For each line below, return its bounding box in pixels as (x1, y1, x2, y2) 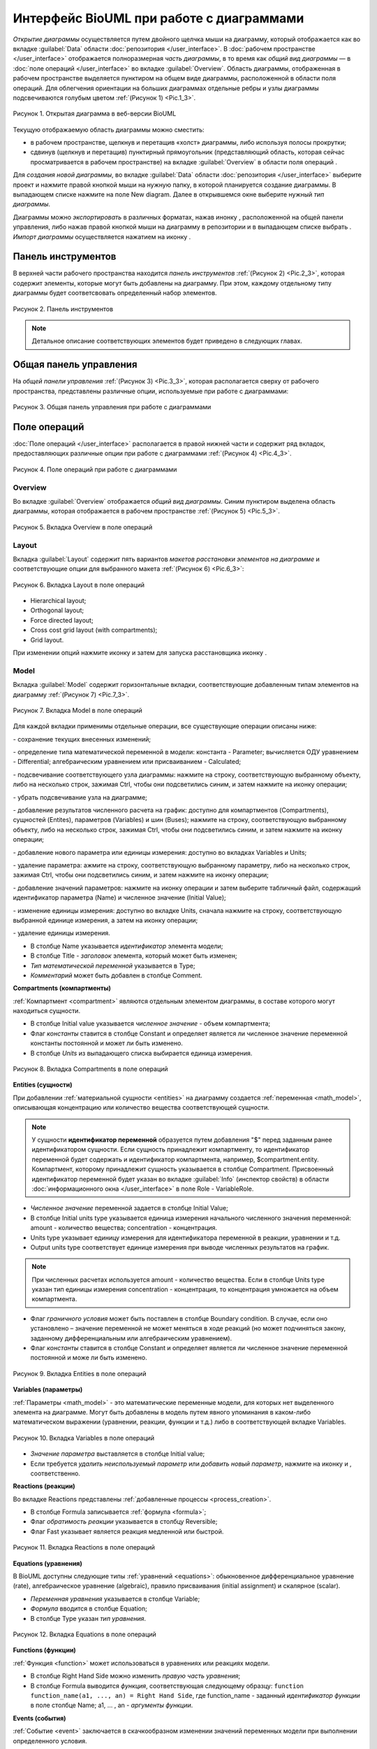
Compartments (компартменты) (13, 984, 111, 993)
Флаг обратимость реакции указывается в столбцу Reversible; (30, 1517, 218, 1526)
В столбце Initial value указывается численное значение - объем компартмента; (30, 1019, 271, 1028)
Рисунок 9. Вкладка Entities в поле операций (13, 1369, 147, 1378)
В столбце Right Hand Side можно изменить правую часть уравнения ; (30, 1672, 241, 1680)
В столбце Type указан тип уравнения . (30, 1614, 147, 1622)
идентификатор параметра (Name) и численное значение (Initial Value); (13, 893, 226, 902)
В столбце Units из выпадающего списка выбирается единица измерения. (30, 1049, 253, 1057)
